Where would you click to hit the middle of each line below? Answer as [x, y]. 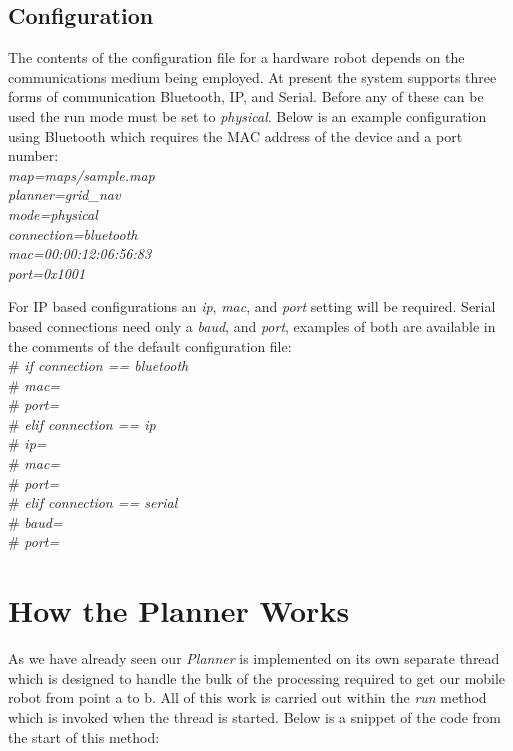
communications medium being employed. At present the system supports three [252, 76]
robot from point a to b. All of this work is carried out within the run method [247, 697]
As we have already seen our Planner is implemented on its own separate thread [254, 658]
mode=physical [53, 213]
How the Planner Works [179, 610]
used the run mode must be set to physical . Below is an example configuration [247, 115]
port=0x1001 [47, 272]
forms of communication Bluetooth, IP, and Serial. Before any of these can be [246, 96]
